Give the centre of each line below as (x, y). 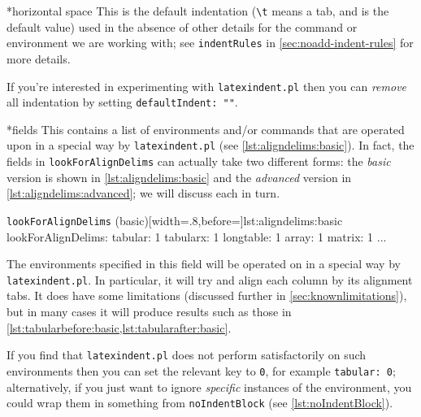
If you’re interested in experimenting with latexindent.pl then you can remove (207, 86)
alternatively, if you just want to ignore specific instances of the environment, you (209, 387)
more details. (39, 58)
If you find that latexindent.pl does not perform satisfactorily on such (187, 355)
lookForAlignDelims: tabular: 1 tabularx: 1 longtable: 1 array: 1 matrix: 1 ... (197, 236)
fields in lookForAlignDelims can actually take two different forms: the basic (199, 161)
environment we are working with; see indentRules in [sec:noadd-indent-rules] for (210, 43)
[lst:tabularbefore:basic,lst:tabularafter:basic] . (119, 327)
